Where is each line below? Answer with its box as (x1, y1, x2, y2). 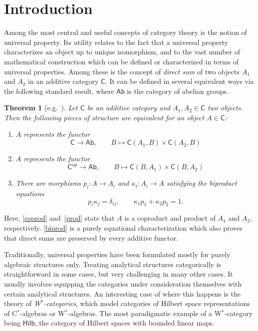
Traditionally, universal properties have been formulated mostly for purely (4, 249, 231, 260)
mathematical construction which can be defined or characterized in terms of (4, 56, 239, 66)
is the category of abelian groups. (127, 85, 229, 96)
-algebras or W (19, 308, 65, 318)
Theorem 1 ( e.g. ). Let (4, 102, 78, 113)
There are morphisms (15, 178, 81, 188)
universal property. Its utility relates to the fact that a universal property (4, 36, 229, 47)
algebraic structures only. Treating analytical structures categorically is (4, 259, 222, 269)
